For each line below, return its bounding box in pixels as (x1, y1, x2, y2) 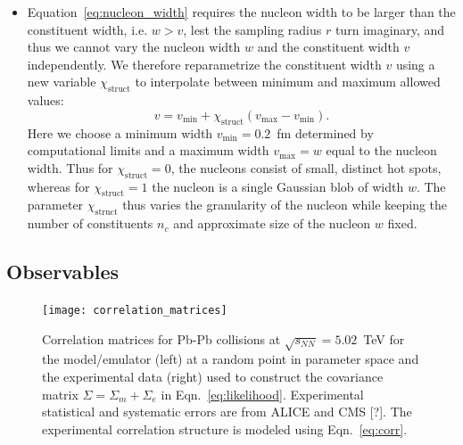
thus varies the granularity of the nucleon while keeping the (122, 195, 448, 214)
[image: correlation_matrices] (42, 303, 227, 317)
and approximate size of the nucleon (173, 214, 371, 233)
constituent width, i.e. (27, 20, 148, 38)
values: (27, 91, 64, 110)
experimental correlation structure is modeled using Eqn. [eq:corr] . (42, 419, 408, 438)
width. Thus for (27, 158, 113, 177)
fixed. (387, 214, 418, 233)
